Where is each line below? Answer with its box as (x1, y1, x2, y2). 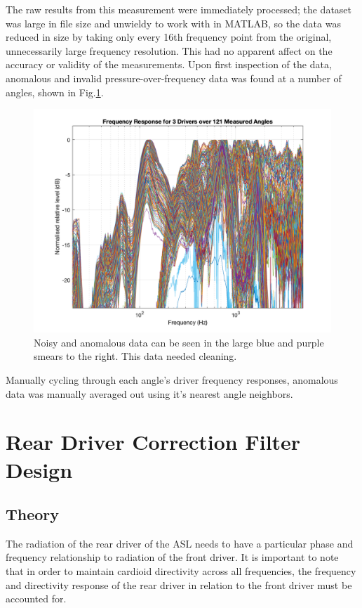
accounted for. (6, 591, 67, 606)
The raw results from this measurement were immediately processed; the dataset (6, 2, 352, 16)
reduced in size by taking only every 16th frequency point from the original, (6, 30, 332, 44)
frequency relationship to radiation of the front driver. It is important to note (6, 550, 339, 564)
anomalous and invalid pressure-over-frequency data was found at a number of (6, 70, 342, 85)
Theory (6, 503, 60, 525)
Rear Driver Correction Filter (6, 427, 301, 456)
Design (6, 455, 73, 484)
